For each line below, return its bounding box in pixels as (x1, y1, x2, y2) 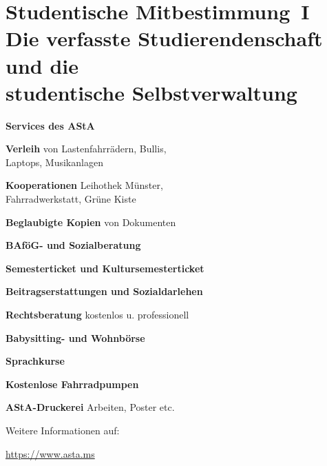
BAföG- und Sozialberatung (6, 238, 141, 252)
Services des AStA (6, 118, 95, 132)
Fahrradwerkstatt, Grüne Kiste (6, 192, 136, 206)
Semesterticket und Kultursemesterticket (6, 261, 204, 275)
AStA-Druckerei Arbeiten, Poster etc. (6, 400, 175, 414)
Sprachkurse (6, 354, 65, 368)
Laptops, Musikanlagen (6, 154, 103, 169)
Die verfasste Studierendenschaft (6, 24, 323, 52)
